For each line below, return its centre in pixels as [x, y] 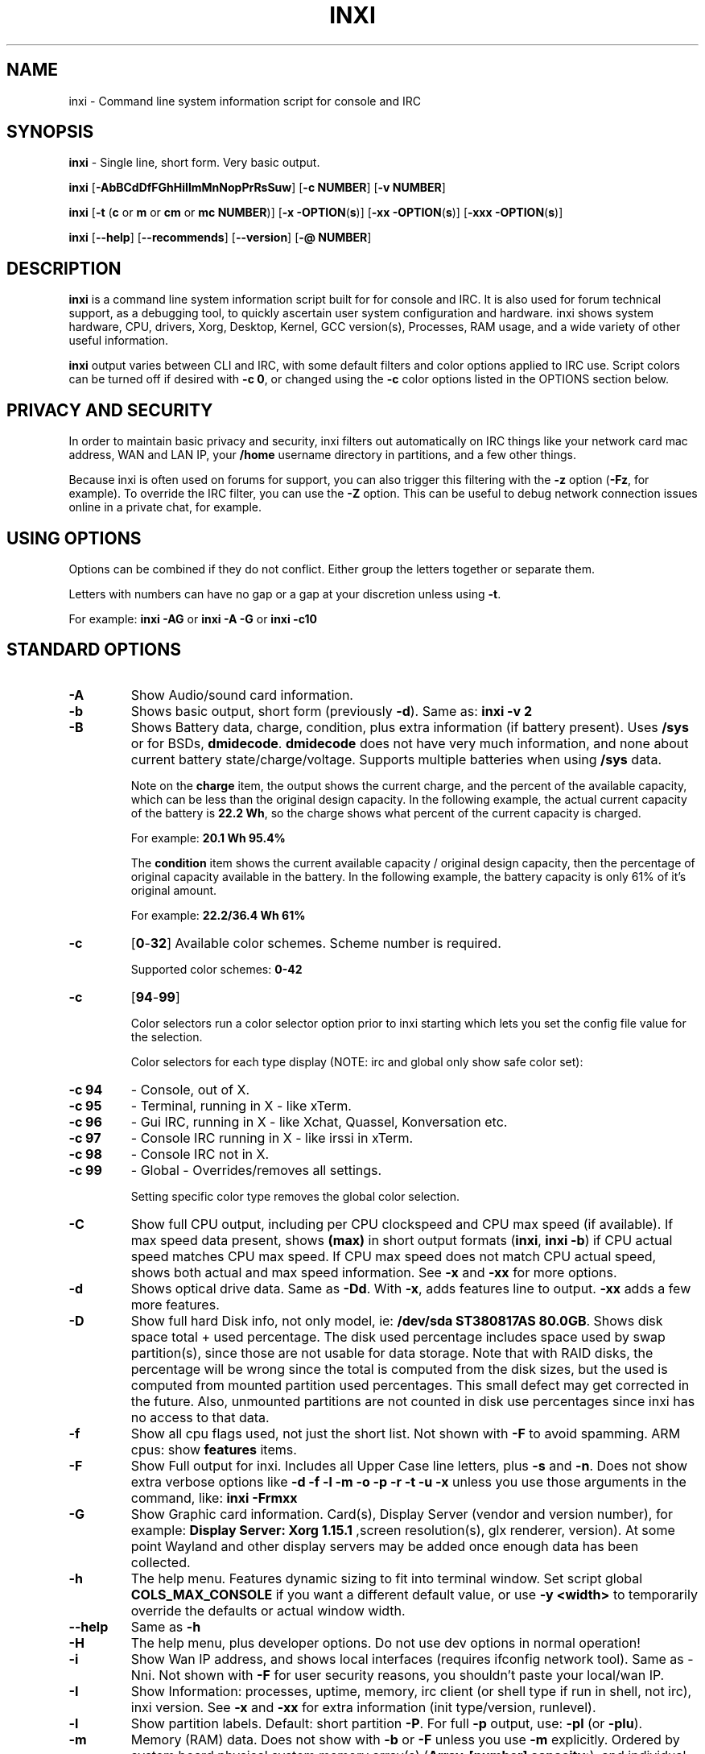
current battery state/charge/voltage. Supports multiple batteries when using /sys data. [396, 759]
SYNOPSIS [50, 132]
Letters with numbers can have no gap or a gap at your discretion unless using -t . [285, 594]
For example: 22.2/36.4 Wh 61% [218, 915]
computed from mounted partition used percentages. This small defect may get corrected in [410, 1385]
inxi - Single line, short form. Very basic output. [194, 163]
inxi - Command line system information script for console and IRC [245, 101]
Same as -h [166, 1626]
